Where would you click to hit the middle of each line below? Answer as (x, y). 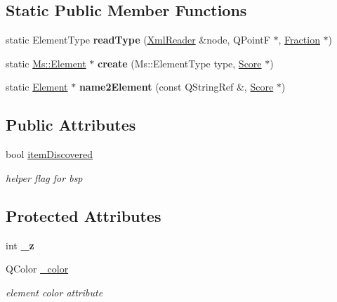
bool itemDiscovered (49, 154)
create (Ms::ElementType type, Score (180, 63)
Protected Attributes (84, 215)
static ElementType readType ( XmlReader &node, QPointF (138, 40)
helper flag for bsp (44, 177)
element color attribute (54, 292)
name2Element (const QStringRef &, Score (176, 87)
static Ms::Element (46, 63)
